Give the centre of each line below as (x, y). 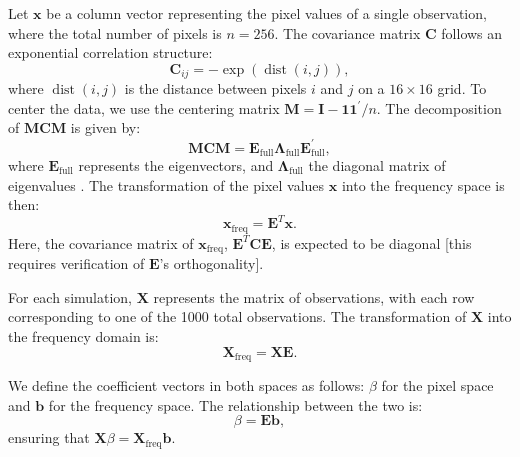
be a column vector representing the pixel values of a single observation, (266, 13)
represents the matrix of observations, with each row (314, 296)
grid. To (462, 88)
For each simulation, (70, 296)
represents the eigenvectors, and (176, 164)
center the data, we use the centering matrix (144, 107)
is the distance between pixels (215, 88)
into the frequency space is (423, 184)
